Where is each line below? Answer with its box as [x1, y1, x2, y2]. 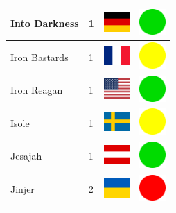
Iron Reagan [10, 83, 63, 97]
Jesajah [10, 148, 42, 163]
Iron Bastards [10, 49, 69, 64]
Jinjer [10, 182, 35, 196]
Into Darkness [10, 15, 79, 30]
